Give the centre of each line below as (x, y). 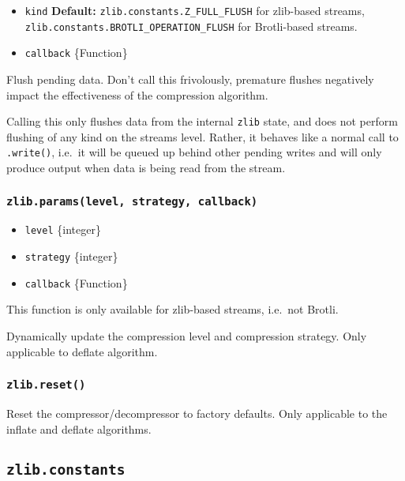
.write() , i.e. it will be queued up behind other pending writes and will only (194, 152)
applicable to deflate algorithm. (82, 351)
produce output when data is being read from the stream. (146, 168)
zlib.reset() (46, 385)
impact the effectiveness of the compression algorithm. (137, 94)
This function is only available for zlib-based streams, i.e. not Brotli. (172, 309)
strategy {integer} (71, 256)
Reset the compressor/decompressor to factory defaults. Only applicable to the (197, 413)
